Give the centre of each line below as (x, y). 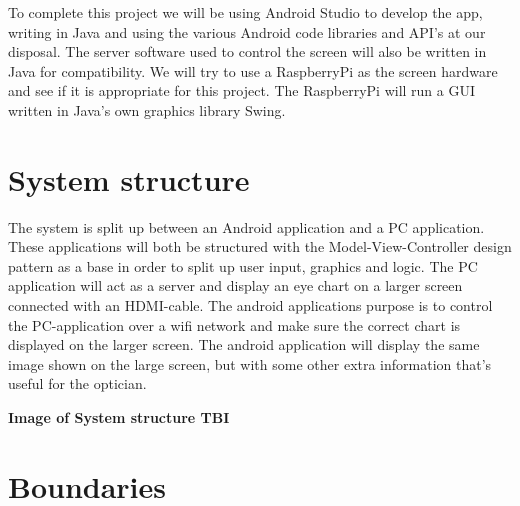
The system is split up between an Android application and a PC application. (246, 226)
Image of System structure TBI (119, 417)
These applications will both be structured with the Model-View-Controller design (260, 246)
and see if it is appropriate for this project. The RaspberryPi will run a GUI (241, 90)
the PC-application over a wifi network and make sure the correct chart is (234, 324)
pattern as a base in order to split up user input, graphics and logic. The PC (243, 265)
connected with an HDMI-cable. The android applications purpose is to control (250, 305)
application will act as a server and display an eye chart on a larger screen (235, 285)
